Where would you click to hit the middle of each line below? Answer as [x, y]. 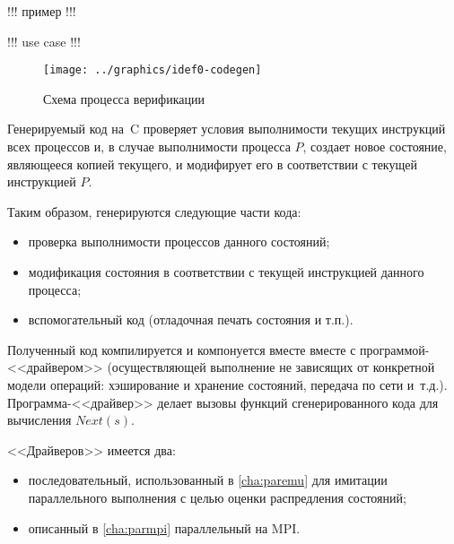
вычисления [39, 420]
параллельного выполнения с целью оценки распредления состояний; [217, 497]
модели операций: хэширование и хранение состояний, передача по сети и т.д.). [227, 384]
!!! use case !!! [44, 41]
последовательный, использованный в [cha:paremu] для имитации [208, 480]
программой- [395, 349]
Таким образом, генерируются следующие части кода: [154, 211]
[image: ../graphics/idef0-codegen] [153, 70]
